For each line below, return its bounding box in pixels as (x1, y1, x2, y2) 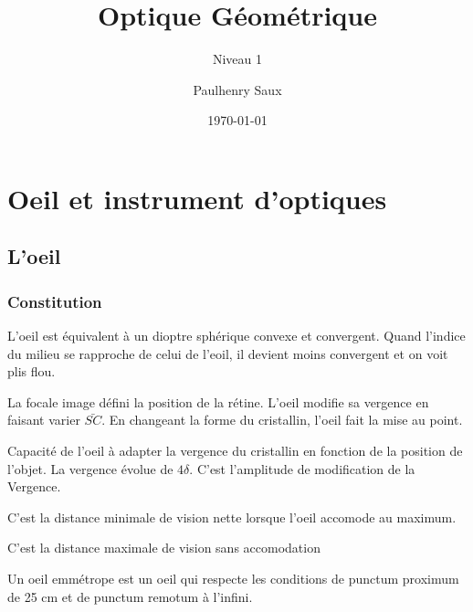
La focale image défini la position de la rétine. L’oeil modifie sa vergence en (7, 392, 429, 411)
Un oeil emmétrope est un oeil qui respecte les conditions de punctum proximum (7, 569, 459, 588)
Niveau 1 (212, 49, 263, 69)
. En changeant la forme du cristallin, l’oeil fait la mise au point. (101, 410, 463, 429)
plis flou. (7, 362, 56, 381)
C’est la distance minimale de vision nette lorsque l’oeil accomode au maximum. (7, 507, 457, 526)
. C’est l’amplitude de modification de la (189, 459, 415, 478)
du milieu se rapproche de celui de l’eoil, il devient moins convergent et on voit (7, 343, 448, 363)
